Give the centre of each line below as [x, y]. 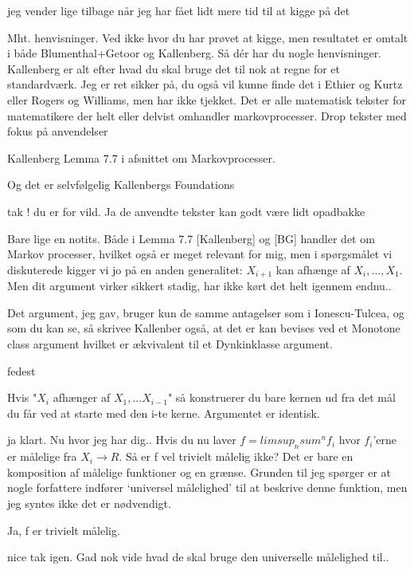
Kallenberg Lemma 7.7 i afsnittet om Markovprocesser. [141, 157]
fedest [21, 370]
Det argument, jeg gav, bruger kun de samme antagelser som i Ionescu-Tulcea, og [206, 312]
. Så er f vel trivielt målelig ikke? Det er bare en [236, 456]
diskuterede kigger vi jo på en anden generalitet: [125, 269]
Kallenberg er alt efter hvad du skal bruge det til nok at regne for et [174, 68]
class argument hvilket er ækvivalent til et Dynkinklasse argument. [170, 343]
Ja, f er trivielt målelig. [64, 530]
